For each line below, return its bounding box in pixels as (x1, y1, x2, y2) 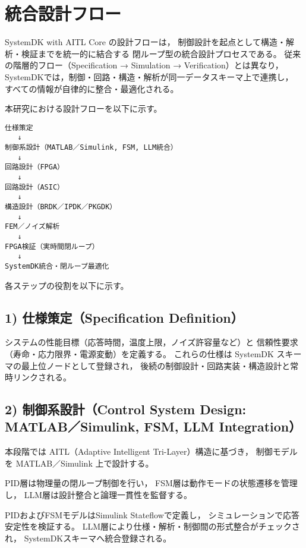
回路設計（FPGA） (5, 163, 64, 172)
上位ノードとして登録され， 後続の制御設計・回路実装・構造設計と (29, 359, 291, 371)
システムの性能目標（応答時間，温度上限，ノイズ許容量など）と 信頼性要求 (5, 336, 298, 348)
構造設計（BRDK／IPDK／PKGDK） (5, 202, 117, 211)
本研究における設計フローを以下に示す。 (5, 102, 162, 115)
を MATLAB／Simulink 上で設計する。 (5, 456, 154, 469)
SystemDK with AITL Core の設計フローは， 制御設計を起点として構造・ (5, 36, 286, 48)
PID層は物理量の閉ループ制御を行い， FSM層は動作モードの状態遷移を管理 (5, 477, 298, 489)
